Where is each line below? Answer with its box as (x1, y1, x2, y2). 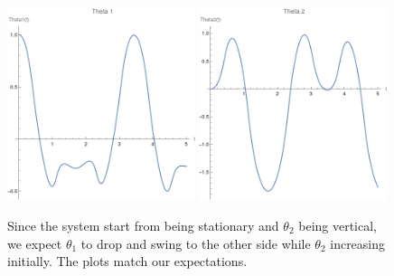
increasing (330, 233, 386, 252)
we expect (7, 233, 62, 252)
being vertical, (298, 215, 378, 234)
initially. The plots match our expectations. (7, 252, 248, 271)
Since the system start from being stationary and (7, 215, 279, 234)
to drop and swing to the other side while (80, 233, 311, 252)
